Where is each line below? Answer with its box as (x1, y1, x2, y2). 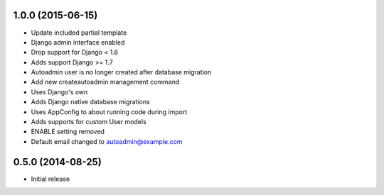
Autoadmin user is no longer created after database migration (31, 68, 212, 77)
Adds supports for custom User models (31, 118, 147, 126)
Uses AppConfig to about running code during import (31, 107, 188, 116)
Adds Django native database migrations (31, 98, 150, 106)
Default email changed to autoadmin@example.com (31, 137, 183, 145)
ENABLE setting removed (31, 128, 105, 136)
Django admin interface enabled (31, 38, 125, 46)
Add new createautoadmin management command (31, 78, 180, 87)
